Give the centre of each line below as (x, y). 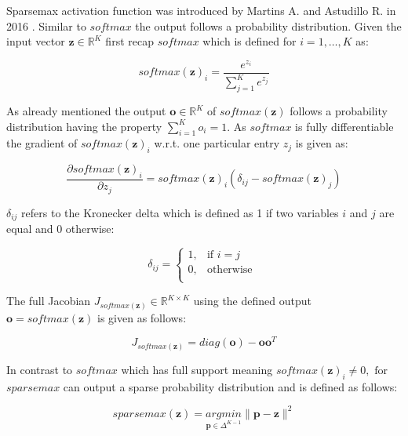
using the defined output (252, 301)
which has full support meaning (197, 369)
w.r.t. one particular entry (217, 143)
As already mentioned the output (86, 111)
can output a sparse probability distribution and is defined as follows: (230, 386)
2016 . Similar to (46, 25)
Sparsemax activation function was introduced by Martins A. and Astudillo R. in (201, 10)
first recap (129, 41)
